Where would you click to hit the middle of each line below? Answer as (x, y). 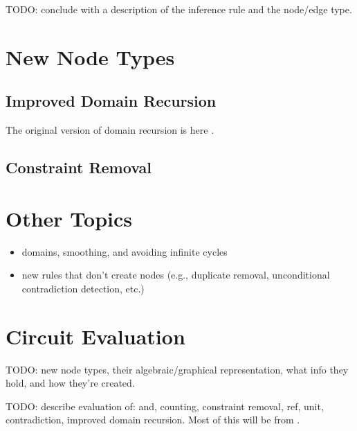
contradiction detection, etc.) (83, 288)
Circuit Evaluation (95, 336)
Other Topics (69, 218)
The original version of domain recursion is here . (110, 130)
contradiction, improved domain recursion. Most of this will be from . (153, 420)
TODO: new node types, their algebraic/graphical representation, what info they (177, 369)
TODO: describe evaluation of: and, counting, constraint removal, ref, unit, (165, 406)
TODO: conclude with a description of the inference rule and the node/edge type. (179, 9)
